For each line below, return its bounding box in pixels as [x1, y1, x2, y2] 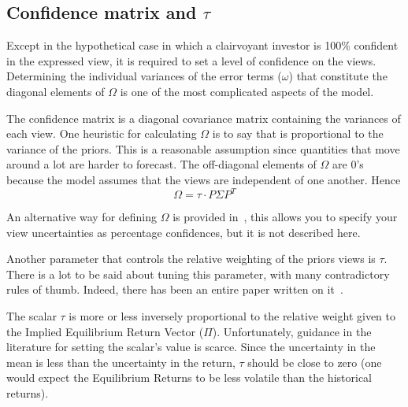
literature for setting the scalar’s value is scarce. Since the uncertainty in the [6, 339, 376, 355]
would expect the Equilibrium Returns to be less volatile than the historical [6, 369, 373, 386]
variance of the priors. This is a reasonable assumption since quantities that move [6, 140, 400, 157]
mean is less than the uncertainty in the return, [6, 353, 236, 370]
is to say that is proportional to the [212, 125, 384, 142]
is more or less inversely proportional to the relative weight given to [69, 308, 396, 324]
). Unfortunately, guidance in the [212, 323, 372, 339]
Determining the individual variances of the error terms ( [6, 68, 282, 84]
